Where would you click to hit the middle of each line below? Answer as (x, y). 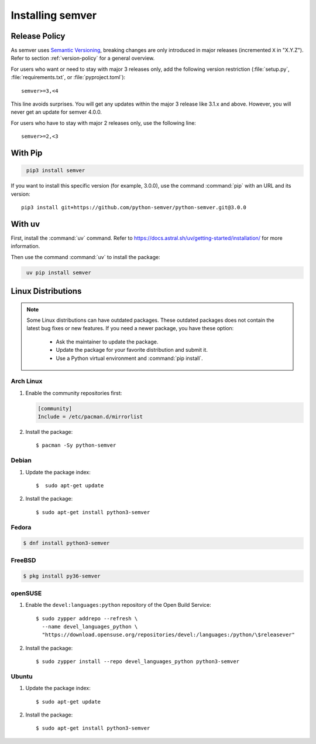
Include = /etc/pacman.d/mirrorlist (90, 417)
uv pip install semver (59, 272)
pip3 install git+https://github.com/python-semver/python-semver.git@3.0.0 (134, 207)
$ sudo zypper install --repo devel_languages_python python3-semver (138, 662)
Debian (21, 460)
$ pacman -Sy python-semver (76, 445)
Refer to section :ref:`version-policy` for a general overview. (83, 58)
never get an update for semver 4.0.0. (56, 112)
